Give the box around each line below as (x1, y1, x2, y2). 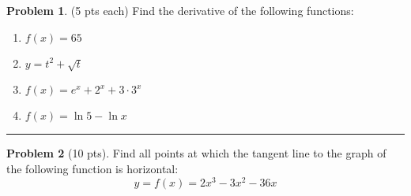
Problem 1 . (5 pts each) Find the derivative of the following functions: (6, 2, 354, 18)
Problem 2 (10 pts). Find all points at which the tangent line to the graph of (6, 145, 386, 161)
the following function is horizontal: (6, 160, 179, 176)
